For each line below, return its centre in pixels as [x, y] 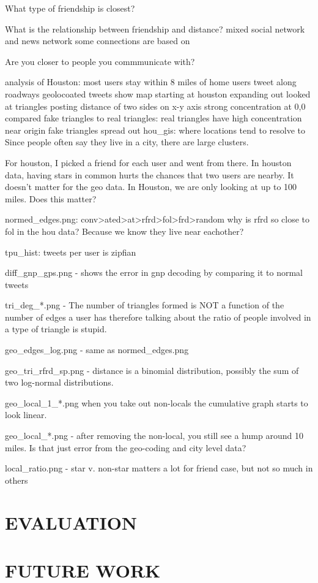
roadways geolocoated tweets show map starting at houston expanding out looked [158, 93]
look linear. [26, 415]
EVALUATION [71, 522]
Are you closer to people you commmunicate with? [100, 61]
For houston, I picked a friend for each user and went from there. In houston [148, 162]
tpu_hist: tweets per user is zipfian [71, 252]
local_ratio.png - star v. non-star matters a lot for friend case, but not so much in [159, 468]
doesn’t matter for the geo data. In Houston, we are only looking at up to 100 [151, 187]
